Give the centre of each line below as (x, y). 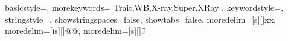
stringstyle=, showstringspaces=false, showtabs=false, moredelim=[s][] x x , (141, 19)
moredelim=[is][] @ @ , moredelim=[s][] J (75, 31)
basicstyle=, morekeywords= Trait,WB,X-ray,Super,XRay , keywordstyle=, (144, 7)
